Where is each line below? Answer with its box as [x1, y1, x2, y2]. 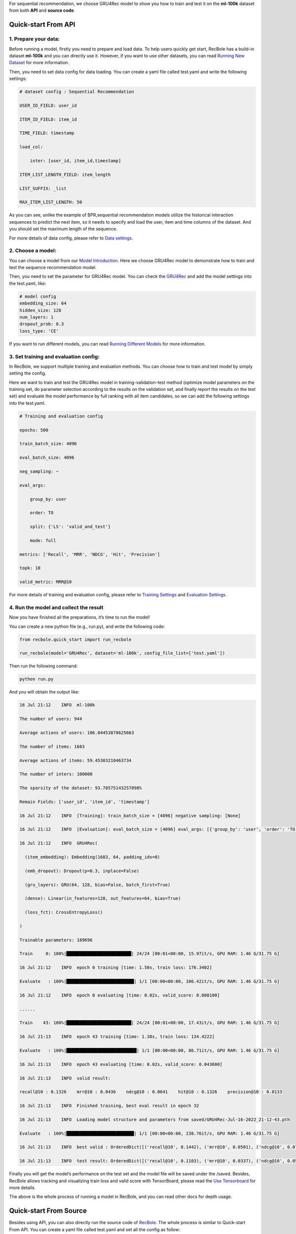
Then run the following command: [9, 663, 78, 669]
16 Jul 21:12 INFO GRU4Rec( [19, 841, 98, 846]
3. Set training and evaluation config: [9, 353, 100, 360]
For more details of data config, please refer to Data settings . [9, 235, 133, 241]
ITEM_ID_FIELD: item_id [19, 116, 77, 122]
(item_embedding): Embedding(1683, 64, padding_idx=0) [25, 854, 160, 860]
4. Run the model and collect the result [9, 604, 104, 611]
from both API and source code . [9, 7, 75, 13]
